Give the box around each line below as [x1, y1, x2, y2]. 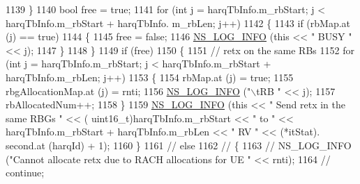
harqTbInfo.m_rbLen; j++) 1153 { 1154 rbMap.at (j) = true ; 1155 [6, 69, 294, 84]
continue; [6, 165, 45, 180]
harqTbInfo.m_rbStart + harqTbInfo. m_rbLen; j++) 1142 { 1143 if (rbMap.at [6, 15, 351, 30]
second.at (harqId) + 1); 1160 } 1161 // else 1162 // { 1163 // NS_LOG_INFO [6, 137, 352, 152]
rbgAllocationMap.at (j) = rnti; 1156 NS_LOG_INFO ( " [6, 83, 251, 98]
